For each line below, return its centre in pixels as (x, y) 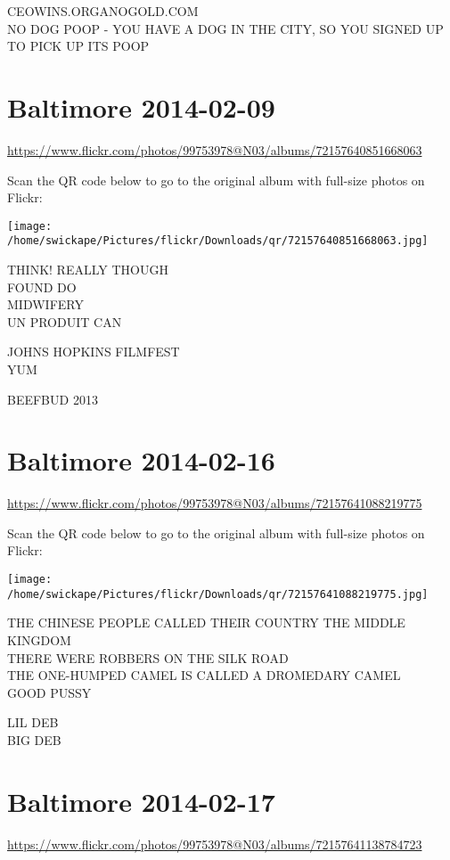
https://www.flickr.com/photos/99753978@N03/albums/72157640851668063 (215, 149)
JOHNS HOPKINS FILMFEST (94, 352)
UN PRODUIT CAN (65, 321)
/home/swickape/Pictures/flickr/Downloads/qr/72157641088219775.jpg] (218, 594)
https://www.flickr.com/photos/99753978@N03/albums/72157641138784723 (215, 844)
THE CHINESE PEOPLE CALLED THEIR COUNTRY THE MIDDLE (206, 622)
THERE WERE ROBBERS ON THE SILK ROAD (148, 657)
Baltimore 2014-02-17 (141, 801)
